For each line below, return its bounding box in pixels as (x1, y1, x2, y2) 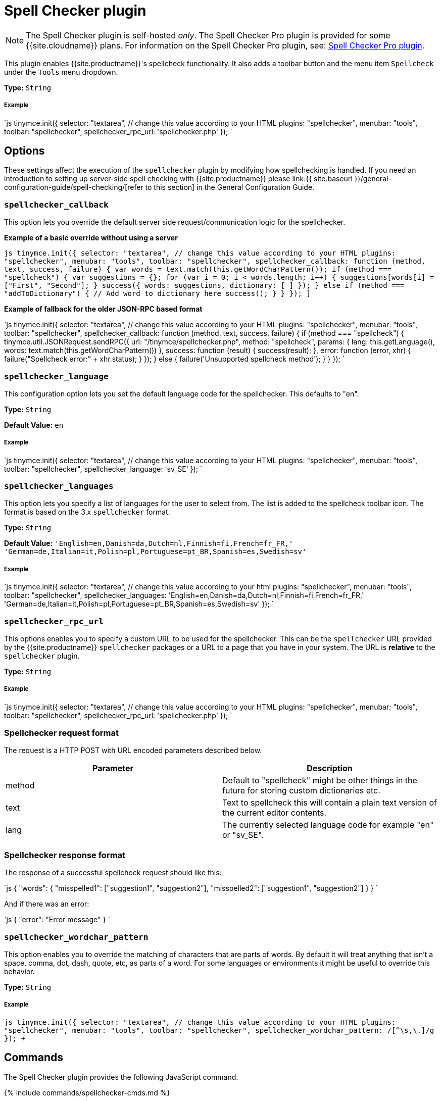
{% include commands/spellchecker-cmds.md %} (4, 1088, 170, 1097)
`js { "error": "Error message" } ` (4, 915, 110, 924)
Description (307, 763, 353, 774)
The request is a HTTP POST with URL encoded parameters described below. (4, 746, 262, 755)
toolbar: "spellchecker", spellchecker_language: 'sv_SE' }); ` (4, 464, 203, 473)
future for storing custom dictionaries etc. (222, 785, 380, 796)
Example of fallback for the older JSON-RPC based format (4, 305, 203, 314)
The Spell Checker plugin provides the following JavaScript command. (4, 1072, 238, 1081)
